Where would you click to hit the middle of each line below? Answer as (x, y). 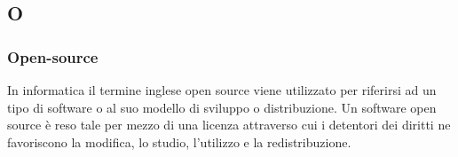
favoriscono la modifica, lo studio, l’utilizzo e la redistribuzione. (179, 141)
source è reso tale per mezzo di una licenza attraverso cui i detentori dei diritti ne (229, 125)
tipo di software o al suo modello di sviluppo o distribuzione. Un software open (222, 107)
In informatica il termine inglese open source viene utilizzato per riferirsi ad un (222, 90)
